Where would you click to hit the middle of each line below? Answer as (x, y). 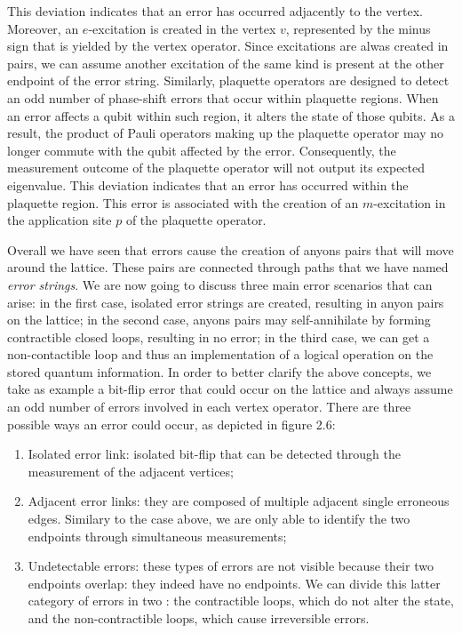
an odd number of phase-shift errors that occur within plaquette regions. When (223, 97)
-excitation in (410, 202)
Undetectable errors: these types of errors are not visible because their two (231, 566)
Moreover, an (43, 28)
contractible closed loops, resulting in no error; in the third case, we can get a (219, 337)
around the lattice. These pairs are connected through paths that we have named (228, 267)
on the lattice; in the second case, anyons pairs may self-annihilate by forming (219, 320)
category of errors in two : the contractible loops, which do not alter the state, (241, 601)
